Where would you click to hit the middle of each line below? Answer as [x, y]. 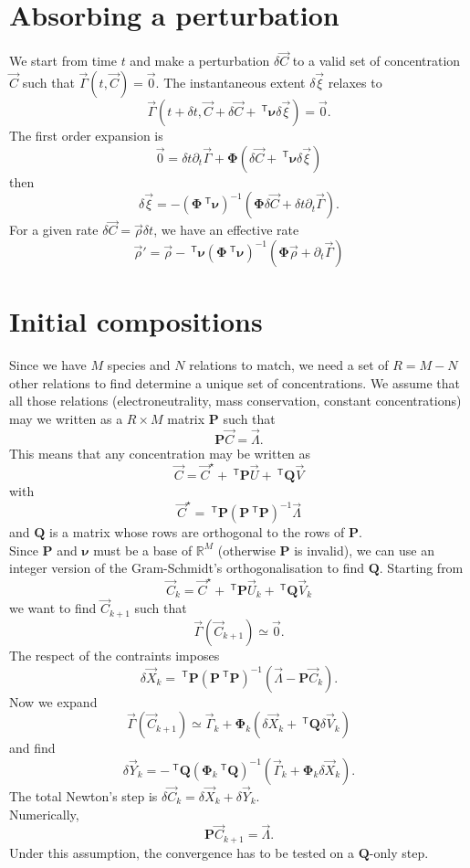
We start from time [63, 61]
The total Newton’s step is [84, 795]
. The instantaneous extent [230, 82]
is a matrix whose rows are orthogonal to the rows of [197, 532]
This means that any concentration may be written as [160, 453]
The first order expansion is [86, 135]
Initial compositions [136, 321]
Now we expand [53, 701]
